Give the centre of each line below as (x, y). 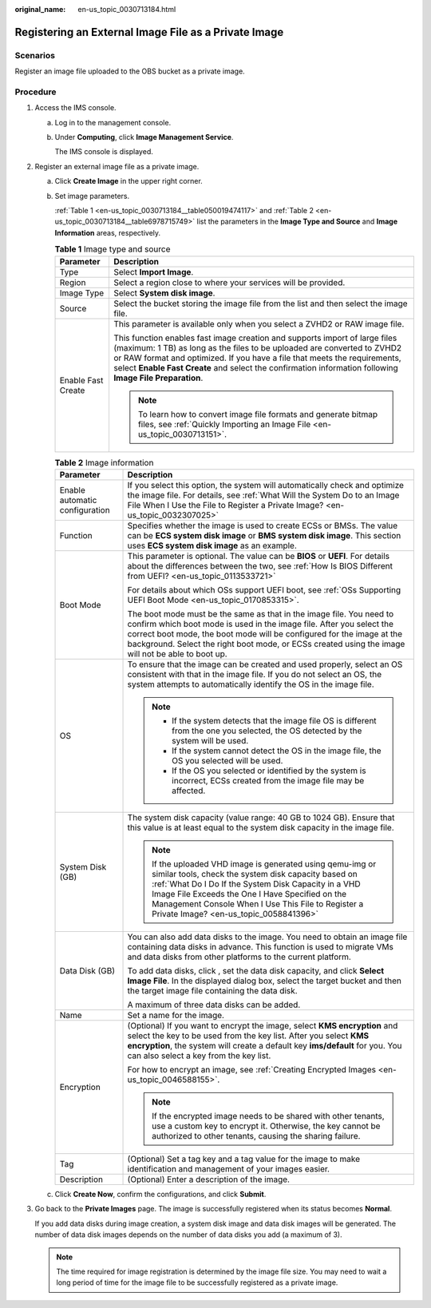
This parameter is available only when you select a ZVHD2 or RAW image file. (259, 323)
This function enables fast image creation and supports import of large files (255, 338)
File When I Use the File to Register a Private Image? (225, 505)
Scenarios (35, 55)
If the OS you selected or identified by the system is (269, 771)
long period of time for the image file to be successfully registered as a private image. (197, 1282)
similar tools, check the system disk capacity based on (255, 874)
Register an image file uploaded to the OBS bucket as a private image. (130, 71)
